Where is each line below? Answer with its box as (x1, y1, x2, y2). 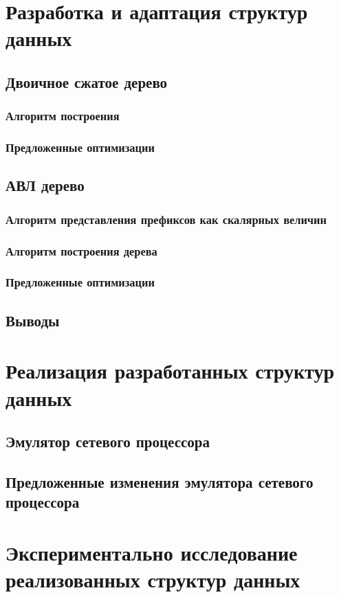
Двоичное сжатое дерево (6, 71, 168, 92)
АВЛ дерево (6, 174, 85, 196)
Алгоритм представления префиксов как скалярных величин (6, 210, 327, 227)
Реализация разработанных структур (6, 357, 335, 385)
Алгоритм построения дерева (6, 242, 157, 259)
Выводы (6, 309, 60, 330)
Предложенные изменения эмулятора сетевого (6, 471, 314, 492)
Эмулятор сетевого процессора (6, 431, 210, 452)
